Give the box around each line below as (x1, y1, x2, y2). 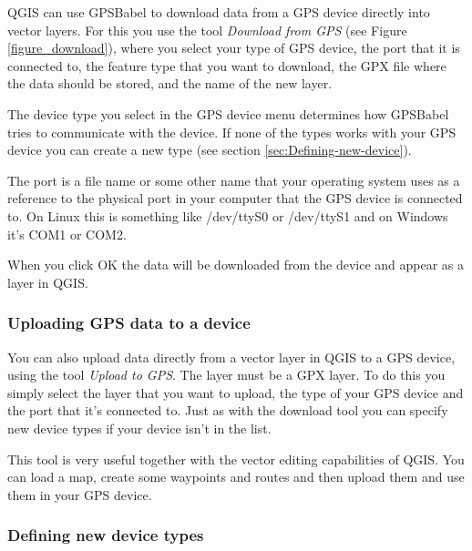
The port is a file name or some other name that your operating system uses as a (7, 170, 460, 189)
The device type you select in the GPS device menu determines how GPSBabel (7, 104, 449, 123)
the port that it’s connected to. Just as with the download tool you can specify (7, 401, 448, 420)
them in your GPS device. (7, 485, 152, 504)
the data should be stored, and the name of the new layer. (7, 74, 333, 93)
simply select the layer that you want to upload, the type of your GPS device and (7, 383, 464, 402)
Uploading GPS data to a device (7, 311, 251, 334)
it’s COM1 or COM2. (7, 224, 127, 243)
